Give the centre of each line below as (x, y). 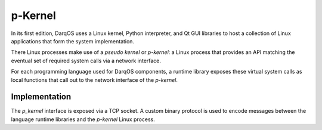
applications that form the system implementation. (72, 41)
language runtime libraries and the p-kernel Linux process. (83, 119)
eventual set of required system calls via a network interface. (86, 61)
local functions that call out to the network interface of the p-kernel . (95, 80)
